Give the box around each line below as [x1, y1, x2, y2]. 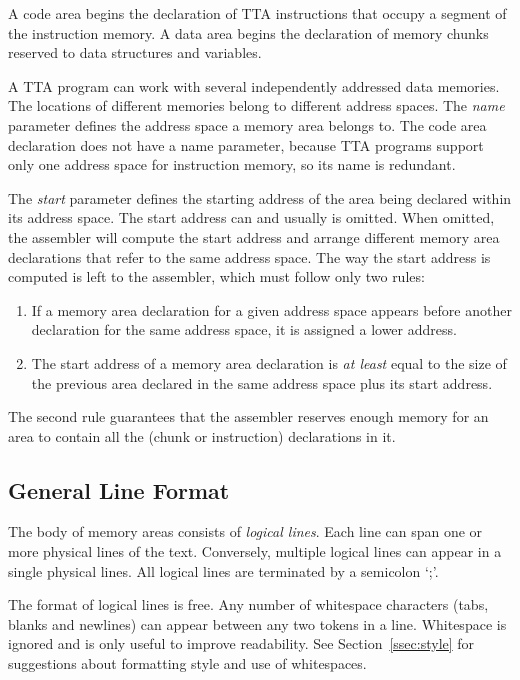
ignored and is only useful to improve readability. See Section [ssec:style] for [8, 633, 475, 654]
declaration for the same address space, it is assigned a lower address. [31, 319, 457, 340]
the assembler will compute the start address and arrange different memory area [8, 226, 500, 247]
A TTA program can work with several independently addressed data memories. [8, 75, 500, 96]
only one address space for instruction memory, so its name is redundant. [8, 154, 456, 175]
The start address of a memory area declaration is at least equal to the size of [31, 352, 507, 373]
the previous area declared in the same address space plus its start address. [31, 372, 493, 393]
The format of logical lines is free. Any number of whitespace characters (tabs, [8, 594, 489, 615]
